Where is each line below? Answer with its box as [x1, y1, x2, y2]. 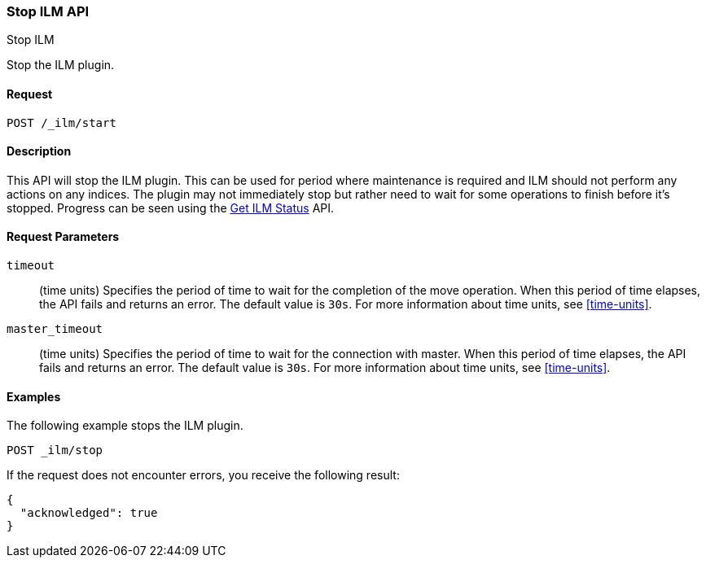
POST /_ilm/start [7, 116, 116, 129]
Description [7, 144, 72, 159]
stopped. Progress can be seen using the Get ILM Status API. [7, 200, 335, 215]
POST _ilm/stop [7, 444, 103, 457]
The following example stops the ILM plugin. [7, 418, 243, 433]
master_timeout [7, 322, 103, 336]
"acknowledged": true [20, 506, 158, 520]
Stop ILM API [7, 3, 90, 20]
